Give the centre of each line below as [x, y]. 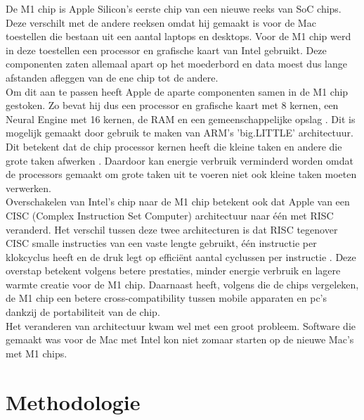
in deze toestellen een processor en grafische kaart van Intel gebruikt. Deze [166, 50]
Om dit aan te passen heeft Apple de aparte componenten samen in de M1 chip [177, 91]
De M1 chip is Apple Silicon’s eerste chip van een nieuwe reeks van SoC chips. [174, 8]
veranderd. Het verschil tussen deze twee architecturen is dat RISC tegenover [172, 229]
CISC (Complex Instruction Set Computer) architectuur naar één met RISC [170, 215]
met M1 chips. [37, 353]
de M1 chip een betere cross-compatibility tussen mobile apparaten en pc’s [167, 298]
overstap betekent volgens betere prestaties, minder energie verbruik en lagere [173, 271]
